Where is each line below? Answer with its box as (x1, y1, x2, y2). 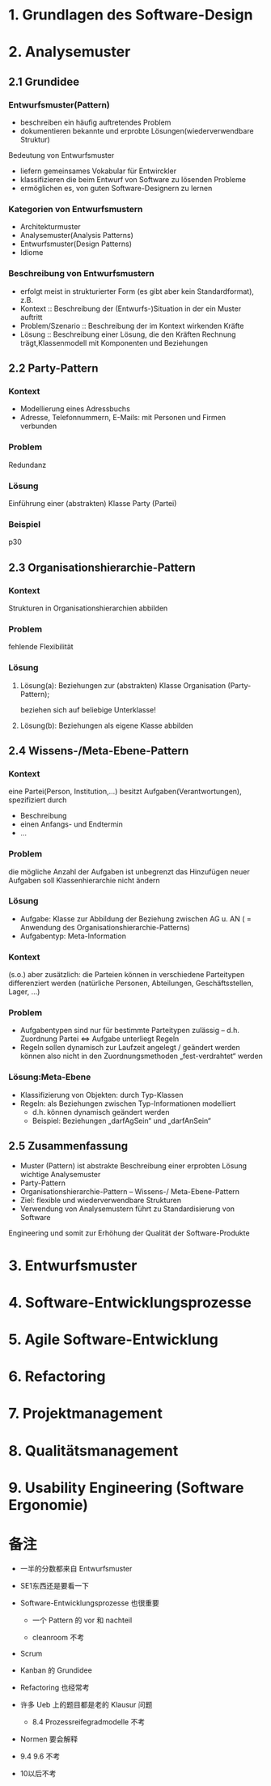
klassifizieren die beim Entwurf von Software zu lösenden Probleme (19, 175, 247, 185)
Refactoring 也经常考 (19, 1682, 91, 1692)
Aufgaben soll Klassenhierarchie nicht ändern (8, 875, 160, 885)
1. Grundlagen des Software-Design (8, 6, 253, 24)
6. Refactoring (8, 1367, 106, 1386)
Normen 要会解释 (19, 1734, 78, 1744)
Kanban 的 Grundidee (19, 1665, 93, 1675)
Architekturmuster (19, 222, 81, 232)
